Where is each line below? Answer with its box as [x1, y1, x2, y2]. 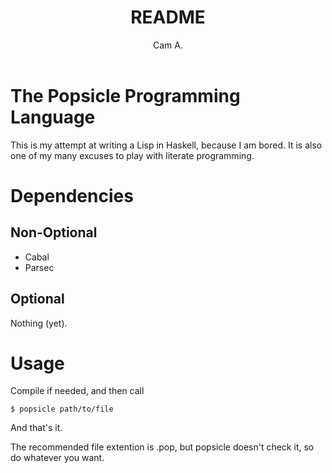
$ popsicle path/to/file [10, 404, 114, 415]
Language [10, 106, 96, 128]
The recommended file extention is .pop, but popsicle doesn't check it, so [10, 441, 315, 453]
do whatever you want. [10, 452, 105, 464]
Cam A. [153, 39, 183, 51]
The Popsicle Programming [10, 84, 241, 107]
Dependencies [10, 184, 134, 207]
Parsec [24, 261, 55, 273]
